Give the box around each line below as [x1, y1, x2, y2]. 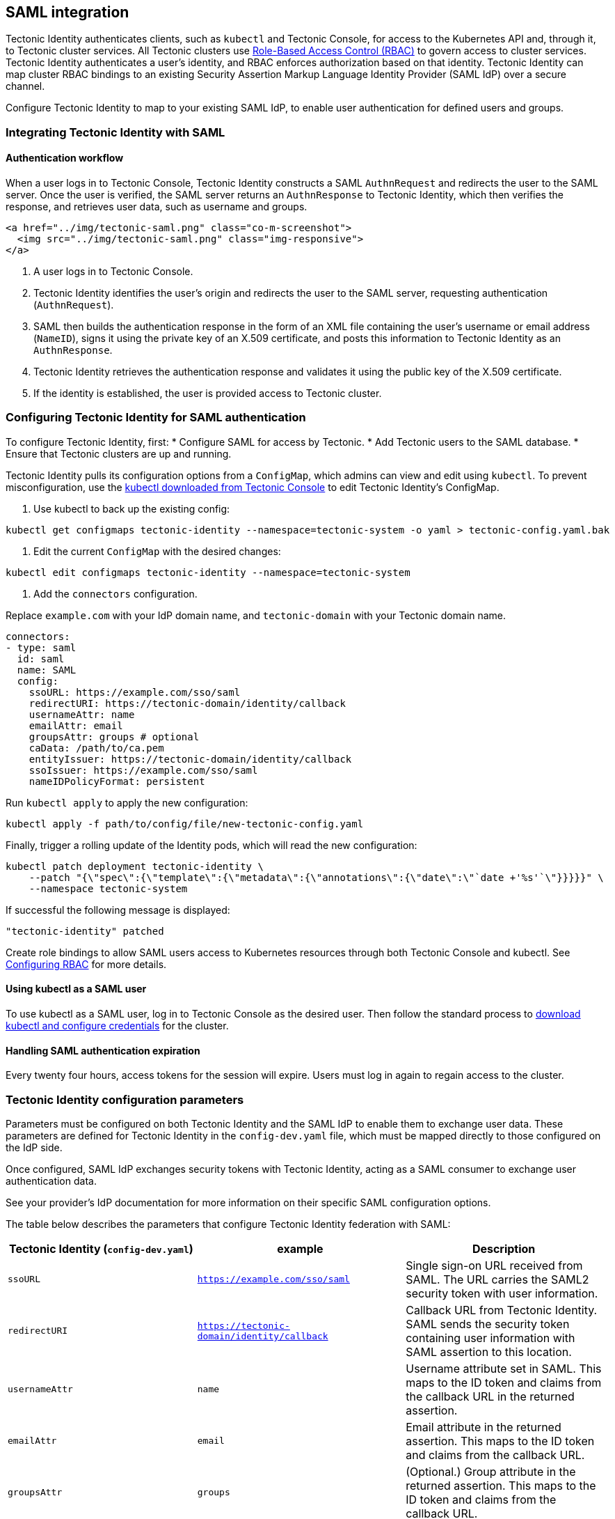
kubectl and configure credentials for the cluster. [6, 1019, 229, 1031]
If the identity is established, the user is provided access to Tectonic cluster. [33, 387, 382, 400]
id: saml [17, 653, 65, 664]
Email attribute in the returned [406, 1419, 561, 1434]
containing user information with [406, 1330, 575, 1345]
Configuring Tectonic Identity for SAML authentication [6, 410, 306, 425]
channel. [6, 80, 45, 93]
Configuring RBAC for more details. [6, 958, 167, 970]
